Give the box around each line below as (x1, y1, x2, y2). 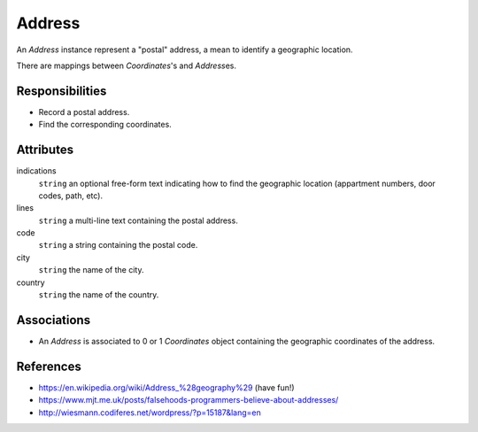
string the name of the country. (38, 289, 159, 300)
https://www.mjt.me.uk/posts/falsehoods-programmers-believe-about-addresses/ (38, 395, 339, 405)
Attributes (16, 143, 74, 158)
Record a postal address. (38, 106, 130, 117)
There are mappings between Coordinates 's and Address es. (16, 60, 236, 71)
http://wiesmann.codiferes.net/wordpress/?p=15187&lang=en (38, 407, 261, 418)
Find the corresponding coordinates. (38, 120, 172, 130)
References (16, 359, 81, 374)
